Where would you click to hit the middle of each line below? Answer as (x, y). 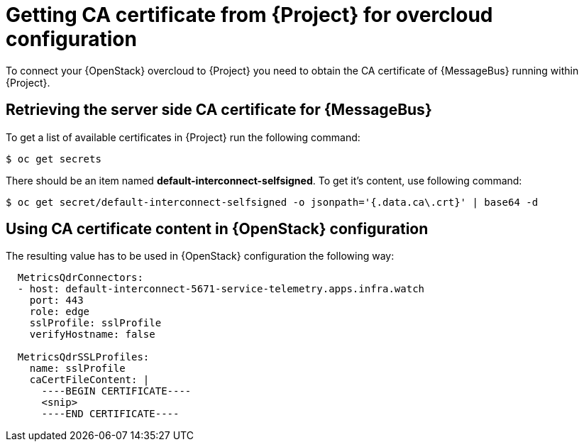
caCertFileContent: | (89, 380)
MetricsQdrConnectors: (80, 278)
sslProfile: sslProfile (95, 323)
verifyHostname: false (92, 335)
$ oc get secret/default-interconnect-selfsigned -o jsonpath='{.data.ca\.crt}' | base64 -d (272, 202)
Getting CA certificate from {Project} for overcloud (249, 15)
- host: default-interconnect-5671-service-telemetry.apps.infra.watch (221, 289)
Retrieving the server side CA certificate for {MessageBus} (219, 110)
